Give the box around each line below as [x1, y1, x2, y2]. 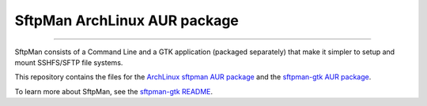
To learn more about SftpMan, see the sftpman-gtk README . [14, 86, 213, 96]
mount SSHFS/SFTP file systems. [14, 57, 123, 67]
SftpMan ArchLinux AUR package [14, 12, 239, 29]
